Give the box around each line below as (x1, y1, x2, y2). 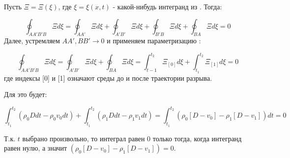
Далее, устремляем (4, 35, 60, 46)
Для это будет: (4, 89, 47, 99)
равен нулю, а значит (4, 143, 67, 153)
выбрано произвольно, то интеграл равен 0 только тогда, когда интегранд (22, 133, 242, 143)
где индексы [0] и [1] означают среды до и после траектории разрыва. (4, 72, 212, 83)
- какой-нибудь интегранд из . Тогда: (113, 1, 222, 11)
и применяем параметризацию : (107, 35, 201, 46)
